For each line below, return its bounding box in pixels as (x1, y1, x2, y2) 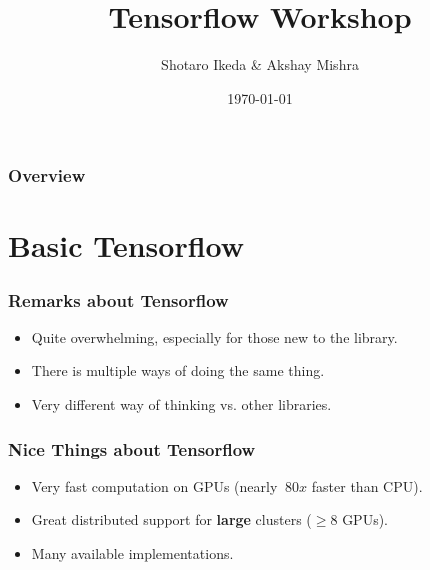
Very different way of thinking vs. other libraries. (31, 394, 332, 415)
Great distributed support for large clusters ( (31, 509, 312, 530)
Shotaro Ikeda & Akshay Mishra (161, 54, 359, 75)
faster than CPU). (311, 475, 423, 496)
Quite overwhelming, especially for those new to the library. (31, 326, 398, 347)
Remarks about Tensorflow (8, 287, 229, 312)
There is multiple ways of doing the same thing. (31, 360, 325, 381)
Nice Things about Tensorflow (8, 436, 256, 461)
